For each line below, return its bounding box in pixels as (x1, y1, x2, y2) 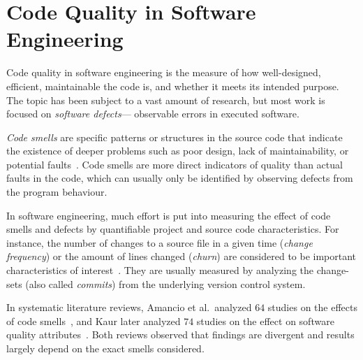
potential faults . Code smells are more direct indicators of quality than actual (6, 157, 343, 171)
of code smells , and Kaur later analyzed (6, 313, 181, 328)
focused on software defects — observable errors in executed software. (6, 106, 299, 121)
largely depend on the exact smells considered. (6, 341, 205, 355)
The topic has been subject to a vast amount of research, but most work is (6, 92, 325, 107)
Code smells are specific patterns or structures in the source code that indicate (6, 129, 343, 144)
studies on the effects (267, 300, 357, 315)
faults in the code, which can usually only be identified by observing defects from (6, 171, 353, 185)
